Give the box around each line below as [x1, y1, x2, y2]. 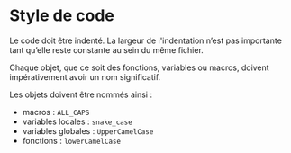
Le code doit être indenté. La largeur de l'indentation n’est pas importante [9, 35, 282, 46]
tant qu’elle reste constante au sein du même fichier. [9, 44, 205, 55]
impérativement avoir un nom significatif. [9, 71, 161, 82]
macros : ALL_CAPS [22, 106, 90, 117]
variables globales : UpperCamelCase [22, 125, 154, 136]
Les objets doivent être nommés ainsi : [9, 89, 153, 100]
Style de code [9, 5, 114, 26]
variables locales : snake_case [22, 116, 132, 127]
